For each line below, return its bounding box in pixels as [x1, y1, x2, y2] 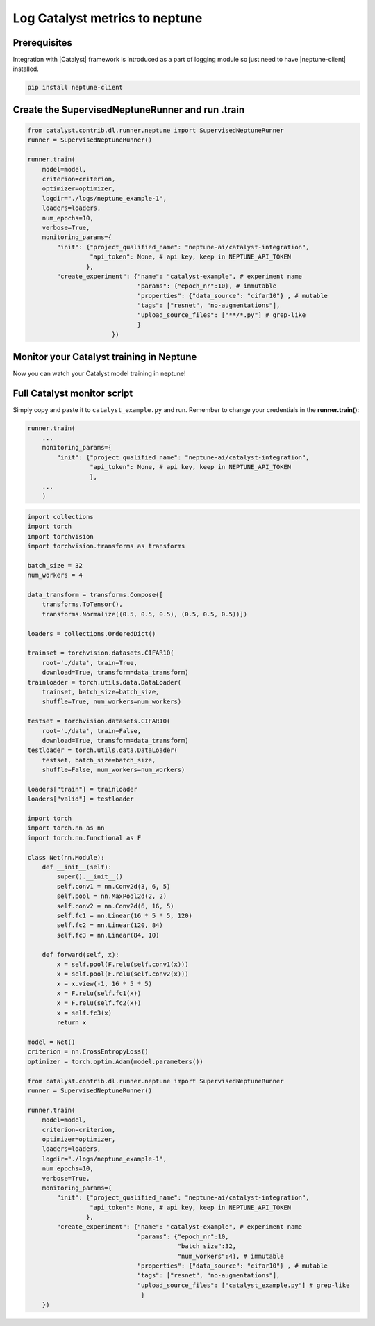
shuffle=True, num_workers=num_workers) [42, 698, 182, 705]
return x [56, 1019, 87, 1026]
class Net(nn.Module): [27, 853, 105, 861]
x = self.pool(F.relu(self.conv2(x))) [56, 970, 189, 978]
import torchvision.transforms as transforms [27, 542, 185, 550]
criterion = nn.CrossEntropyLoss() [27, 1048, 149, 1056]
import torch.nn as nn [27, 824, 105, 832]
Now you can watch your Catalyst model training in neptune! [12, 369, 186, 377]
